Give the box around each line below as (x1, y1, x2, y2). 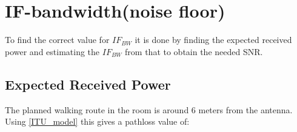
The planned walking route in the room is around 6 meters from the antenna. (5, 103, 293, 116)
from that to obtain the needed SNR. (125, 45, 263, 58)
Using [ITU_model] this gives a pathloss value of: (5, 115, 190, 128)
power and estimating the (5, 45, 100, 58)
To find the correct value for (5, 33, 110, 46)
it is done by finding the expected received (135, 33, 292, 46)
